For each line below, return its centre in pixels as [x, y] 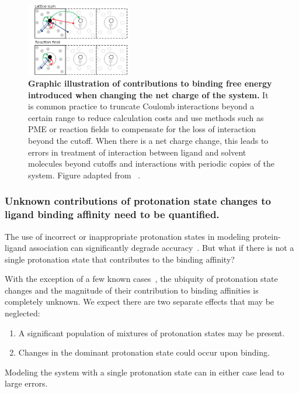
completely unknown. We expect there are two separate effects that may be [140, 301]
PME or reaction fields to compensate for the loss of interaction [142, 129]
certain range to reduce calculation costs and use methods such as [146, 117]
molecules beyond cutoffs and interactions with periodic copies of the [151, 163]
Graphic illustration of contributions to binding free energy [150, 83]
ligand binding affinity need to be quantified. [112, 214]
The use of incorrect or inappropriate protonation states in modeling [127, 236]
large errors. [26, 383]
